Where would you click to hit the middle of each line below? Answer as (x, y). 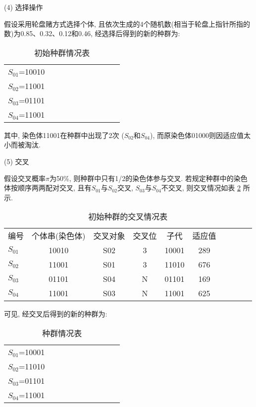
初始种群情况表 (62, 52)
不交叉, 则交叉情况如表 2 (201, 188)
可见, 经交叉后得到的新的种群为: (56, 314)
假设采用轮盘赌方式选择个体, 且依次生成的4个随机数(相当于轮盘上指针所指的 (127, 23)
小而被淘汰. (22, 145)
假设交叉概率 (25, 178)
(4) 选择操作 (24, 7)
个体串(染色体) (59, 236)
